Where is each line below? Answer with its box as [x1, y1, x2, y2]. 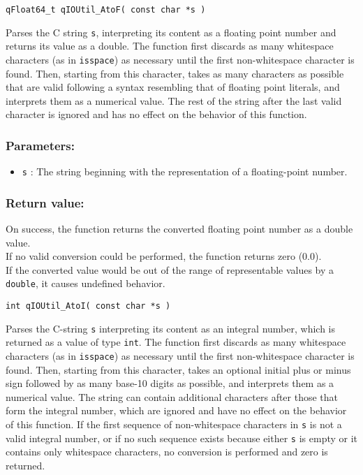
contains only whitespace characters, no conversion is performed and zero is [6, 444, 328, 459]
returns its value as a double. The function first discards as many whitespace [6, 38, 334, 53]
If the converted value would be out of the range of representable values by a [6, 262, 334, 277]
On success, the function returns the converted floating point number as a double [6, 221, 353, 236]
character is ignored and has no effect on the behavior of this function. [6, 107, 307, 122]
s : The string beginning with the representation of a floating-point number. [22, 164, 348, 179]
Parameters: [6, 136, 75, 154]
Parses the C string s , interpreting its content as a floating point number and [6, 24, 336, 39]
